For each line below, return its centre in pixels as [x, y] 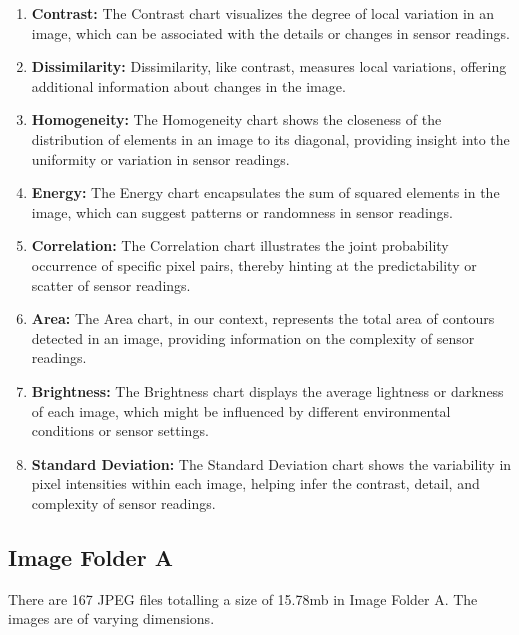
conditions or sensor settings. [120, 430]
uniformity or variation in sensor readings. [160, 158]
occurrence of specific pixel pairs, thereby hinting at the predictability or [254, 264]
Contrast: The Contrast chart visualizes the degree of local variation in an [263, 13]
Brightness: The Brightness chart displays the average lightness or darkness [267, 390]
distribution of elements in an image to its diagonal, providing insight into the [270, 138]
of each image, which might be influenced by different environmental [241, 410]
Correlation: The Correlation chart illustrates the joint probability [240, 245]
